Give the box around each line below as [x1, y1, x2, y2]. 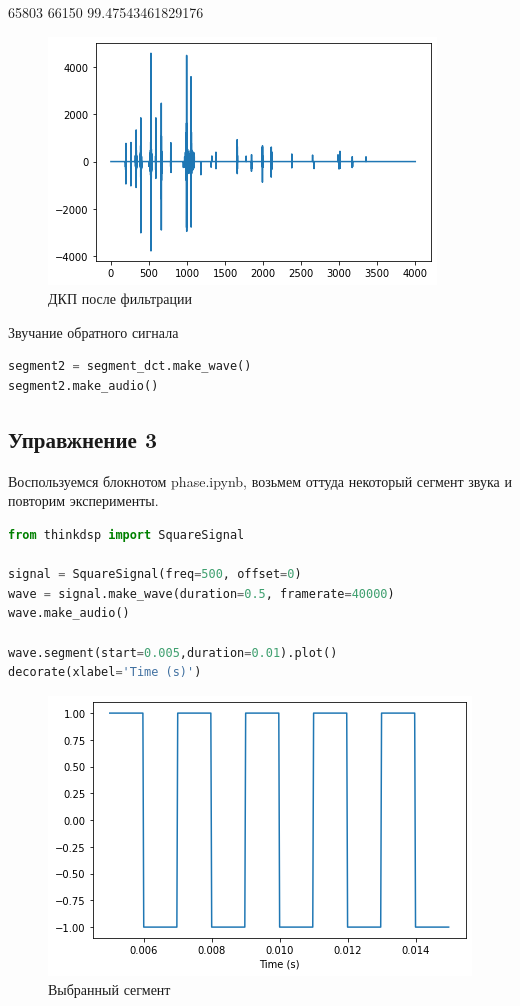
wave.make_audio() [8, 606, 130, 621]
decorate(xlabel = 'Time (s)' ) [8, 665, 202, 680]
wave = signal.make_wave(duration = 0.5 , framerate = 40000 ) [8, 586, 395, 601]
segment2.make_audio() [8, 378, 159, 393]
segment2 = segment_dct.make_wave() [8, 359, 252, 374]
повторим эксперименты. [8, 490, 159, 511]
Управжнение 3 [8, 423, 157, 454]
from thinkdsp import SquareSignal [8, 527, 245, 542]
